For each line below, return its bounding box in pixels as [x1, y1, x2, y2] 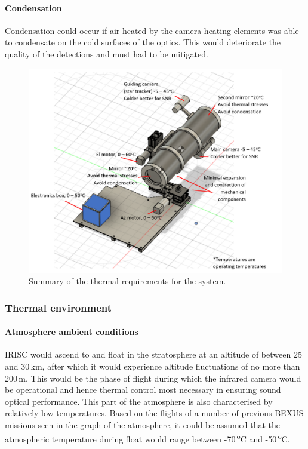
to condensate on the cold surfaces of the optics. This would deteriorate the [5, 36, 281, 48]
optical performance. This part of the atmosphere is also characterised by [5, 395, 273, 407]
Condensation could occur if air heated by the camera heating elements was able [5, 24, 299, 36]
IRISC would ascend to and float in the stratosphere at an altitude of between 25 [5, 348, 302, 361]
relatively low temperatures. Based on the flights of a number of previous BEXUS [5, 407, 304, 419]
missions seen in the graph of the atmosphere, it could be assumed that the [5, 418, 281, 430]
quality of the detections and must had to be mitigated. [5, 47, 208, 60]
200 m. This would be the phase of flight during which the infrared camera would [5, 371, 301, 384]
